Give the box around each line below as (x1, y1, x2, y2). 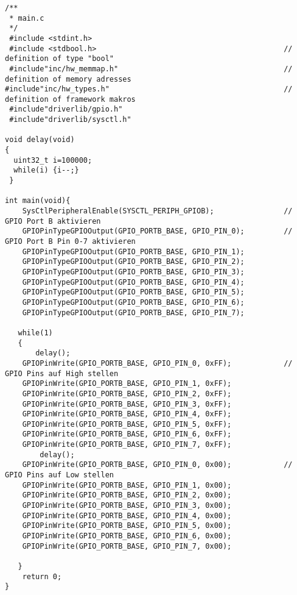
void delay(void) (5, 135, 75, 144)
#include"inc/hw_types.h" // (5, 85, 293, 94)
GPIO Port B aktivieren (5, 216, 101, 226)
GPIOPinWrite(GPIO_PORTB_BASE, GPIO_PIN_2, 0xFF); (22, 389, 232, 398)
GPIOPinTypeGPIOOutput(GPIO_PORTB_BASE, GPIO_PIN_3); (22, 267, 245, 276)
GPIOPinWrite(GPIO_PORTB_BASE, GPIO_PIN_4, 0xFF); (22, 410, 232, 419)
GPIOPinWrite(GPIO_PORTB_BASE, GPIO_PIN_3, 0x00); (22, 501, 232, 510)
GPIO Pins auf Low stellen (5, 471, 114, 480)
